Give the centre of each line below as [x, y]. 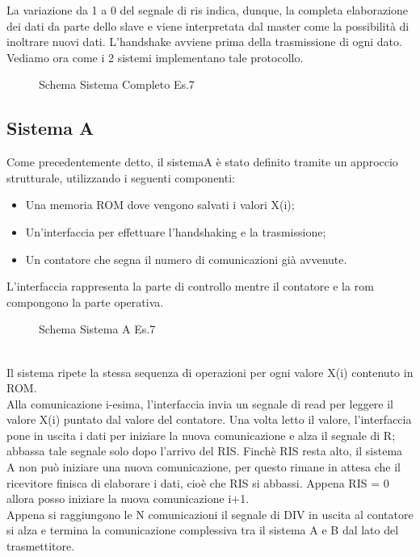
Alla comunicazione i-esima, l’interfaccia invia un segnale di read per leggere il [200, 403]
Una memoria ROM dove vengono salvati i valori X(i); [160, 205]
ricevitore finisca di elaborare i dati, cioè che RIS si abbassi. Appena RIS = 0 [198, 482]
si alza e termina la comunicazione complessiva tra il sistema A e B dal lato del [203, 530]
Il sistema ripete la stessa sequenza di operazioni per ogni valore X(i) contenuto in [210, 372]
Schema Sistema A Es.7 [97, 329]
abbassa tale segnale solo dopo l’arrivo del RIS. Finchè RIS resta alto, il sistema [205, 451]
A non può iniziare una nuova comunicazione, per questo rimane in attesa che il [204, 467]
